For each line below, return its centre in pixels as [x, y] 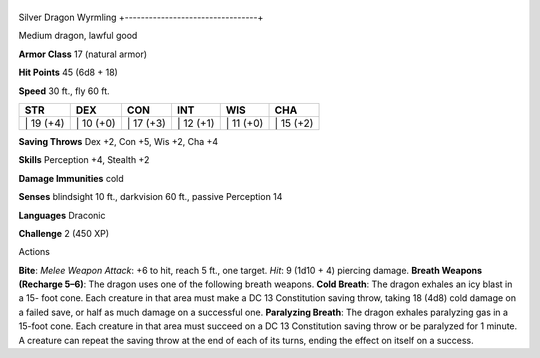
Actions [34, 252]
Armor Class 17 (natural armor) [83, 54]
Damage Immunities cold [71, 178]
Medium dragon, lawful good [78, 36]
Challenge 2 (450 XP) [64, 233]
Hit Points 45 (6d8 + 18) [68, 72]
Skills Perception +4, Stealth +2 [84, 160]
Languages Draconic [62, 215]
